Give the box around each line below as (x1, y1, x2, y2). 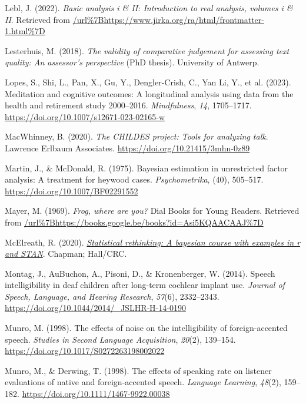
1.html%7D (5, 25, 45, 37)
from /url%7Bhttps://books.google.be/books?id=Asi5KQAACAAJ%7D (5, 216, 264, 228)
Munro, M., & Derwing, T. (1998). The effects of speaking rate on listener (5, 364, 272, 376)
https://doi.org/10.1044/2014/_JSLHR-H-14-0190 (5, 302, 186, 314)
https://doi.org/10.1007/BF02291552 (5, 184, 138, 197)
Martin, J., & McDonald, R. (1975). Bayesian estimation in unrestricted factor (5, 161, 288, 174)
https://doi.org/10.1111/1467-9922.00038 (22, 388, 170, 400)
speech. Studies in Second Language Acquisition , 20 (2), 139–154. (5, 333, 236, 345)
